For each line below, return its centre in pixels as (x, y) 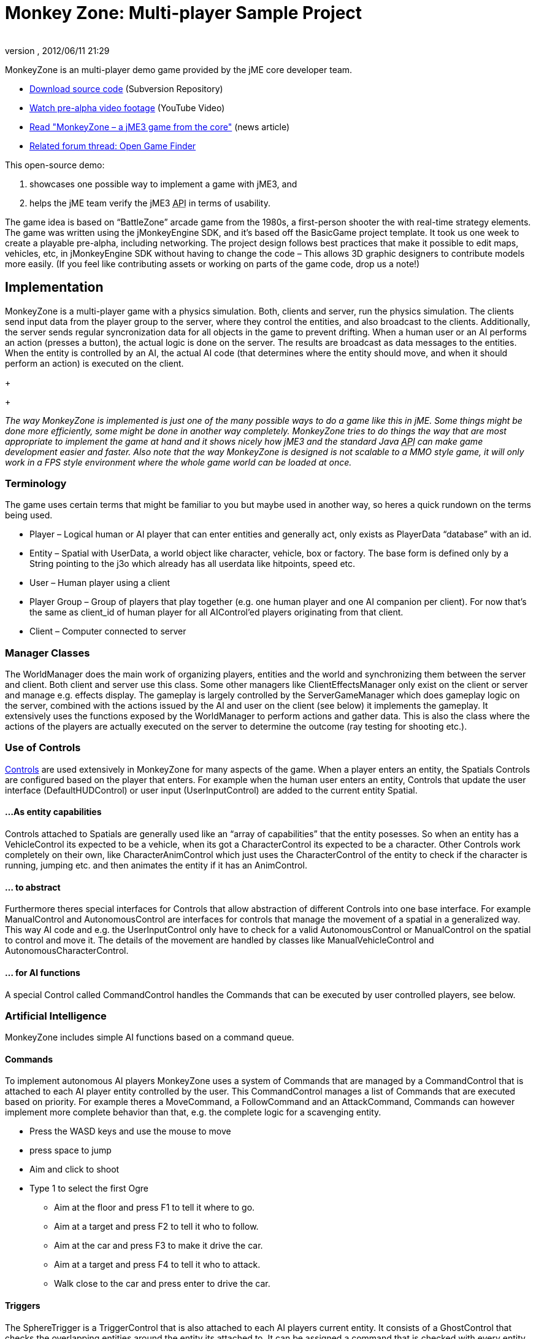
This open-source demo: (55, 165)
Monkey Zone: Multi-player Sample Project (184, 13)
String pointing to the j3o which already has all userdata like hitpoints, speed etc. (193, 564)
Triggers (23, 1306)
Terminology (36, 483)
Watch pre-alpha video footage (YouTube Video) (127, 107)
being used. (29, 515)
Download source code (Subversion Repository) (126, 88)
